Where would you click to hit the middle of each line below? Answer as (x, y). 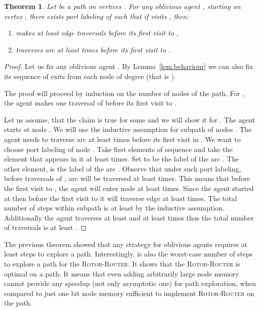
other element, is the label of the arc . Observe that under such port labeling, (123, 168)
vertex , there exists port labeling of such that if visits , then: (96, 16)
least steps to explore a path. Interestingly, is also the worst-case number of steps (128, 254)
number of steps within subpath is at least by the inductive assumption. (114, 208)
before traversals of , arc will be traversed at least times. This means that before (127, 178)
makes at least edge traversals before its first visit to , (97, 33)
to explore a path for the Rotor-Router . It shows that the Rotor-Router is (122, 264)
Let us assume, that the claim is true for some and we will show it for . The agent (129, 119)
